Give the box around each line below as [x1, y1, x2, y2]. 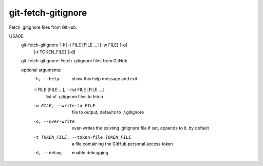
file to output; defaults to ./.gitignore [72, 110, 144, 115]
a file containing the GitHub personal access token [72, 141, 173, 147]
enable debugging [72, 150, 109, 156]
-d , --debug [33, 150, 62, 156]
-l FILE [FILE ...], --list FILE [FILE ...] [33, 87, 104, 92]
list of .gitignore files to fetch [45, 93, 103, 99]
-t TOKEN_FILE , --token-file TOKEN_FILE [33, 134, 131, 140]
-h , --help [33, 76, 59, 81]
